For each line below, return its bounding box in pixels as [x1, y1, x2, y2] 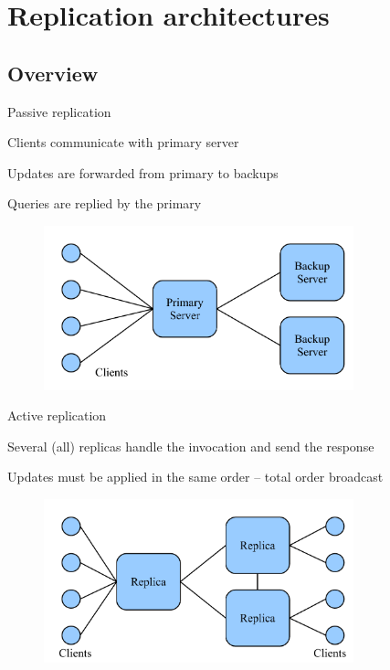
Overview [7, 58, 99, 87]
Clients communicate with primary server [7, 133, 239, 152]
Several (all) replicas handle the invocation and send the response [7, 436, 374, 455]
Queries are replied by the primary [7, 194, 202, 213]
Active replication [7, 406, 107, 425]
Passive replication [7, 101, 111, 121]
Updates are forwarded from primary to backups [7, 163, 279, 182]
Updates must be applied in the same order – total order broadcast [7, 467, 384, 486]
